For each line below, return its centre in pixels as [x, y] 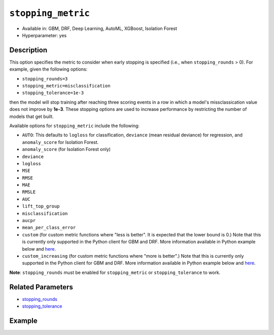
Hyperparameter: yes [44, 35]
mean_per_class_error [49, 228]
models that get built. [32, 116]
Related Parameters [41, 287]
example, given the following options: [48, 69]
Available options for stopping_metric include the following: [74, 126]
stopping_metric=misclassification [66, 86]
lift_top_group [41, 206]
